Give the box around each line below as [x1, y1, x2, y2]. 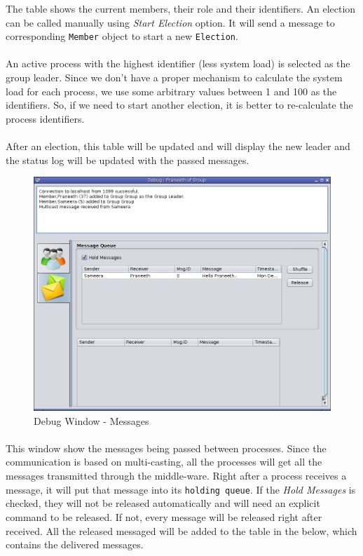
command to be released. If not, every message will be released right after [6, 509, 322, 524]
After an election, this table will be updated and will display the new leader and [6, 139, 350, 153]
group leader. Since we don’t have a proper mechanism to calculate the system [6, 70, 343, 85]
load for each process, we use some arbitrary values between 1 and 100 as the [6, 83, 337, 98]
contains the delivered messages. [6, 537, 144, 552]
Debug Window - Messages [34, 413, 149, 428]
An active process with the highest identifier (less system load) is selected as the [6, 56, 350, 71]
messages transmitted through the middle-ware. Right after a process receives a [6, 468, 347, 483]
